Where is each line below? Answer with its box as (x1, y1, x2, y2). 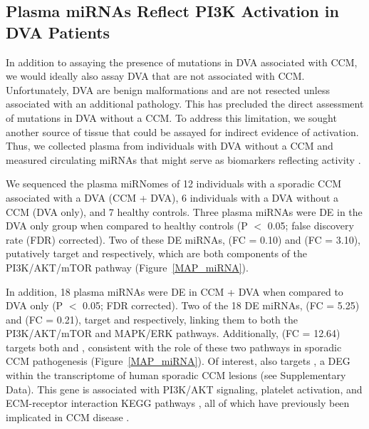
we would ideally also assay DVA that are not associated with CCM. (6, 68, 305, 83)
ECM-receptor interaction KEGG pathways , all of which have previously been (6, 396, 350, 410)
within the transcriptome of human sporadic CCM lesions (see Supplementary (6, 368, 346, 383)
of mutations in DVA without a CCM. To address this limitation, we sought (6, 110, 337, 125)
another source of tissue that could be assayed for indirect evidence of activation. (6, 124, 359, 139)
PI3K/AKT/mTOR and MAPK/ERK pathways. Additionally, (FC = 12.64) (6, 326, 341, 341)
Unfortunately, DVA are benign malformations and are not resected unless (6, 82, 330, 97)
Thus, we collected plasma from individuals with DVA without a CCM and (6, 138, 333, 153)
